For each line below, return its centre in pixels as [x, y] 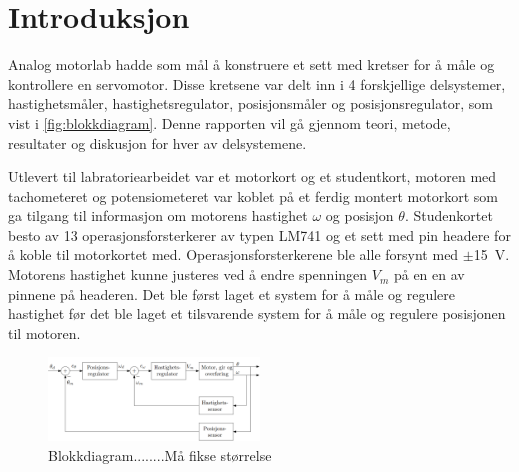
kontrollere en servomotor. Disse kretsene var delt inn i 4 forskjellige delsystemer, [257, 83]
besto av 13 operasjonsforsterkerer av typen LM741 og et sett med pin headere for [259, 234]
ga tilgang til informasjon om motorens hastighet [158, 215]
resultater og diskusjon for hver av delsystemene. [157, 142]
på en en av [429, 274]
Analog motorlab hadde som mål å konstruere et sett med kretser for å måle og [251, 64]
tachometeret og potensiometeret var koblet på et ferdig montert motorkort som [253, 195]
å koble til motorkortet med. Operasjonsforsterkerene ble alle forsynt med [233, 254]
